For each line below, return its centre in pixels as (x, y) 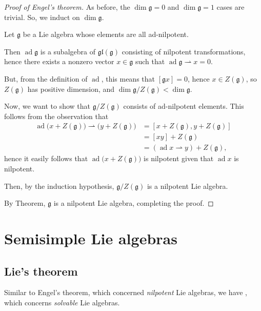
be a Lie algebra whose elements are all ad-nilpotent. (106, 34)
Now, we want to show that (47, 106)
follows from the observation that (56, 116)
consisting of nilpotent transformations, (184, 51)
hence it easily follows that (46, 158)
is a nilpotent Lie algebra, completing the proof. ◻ (134, 203)
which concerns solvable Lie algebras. (62, 302)
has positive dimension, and (71, 89)
